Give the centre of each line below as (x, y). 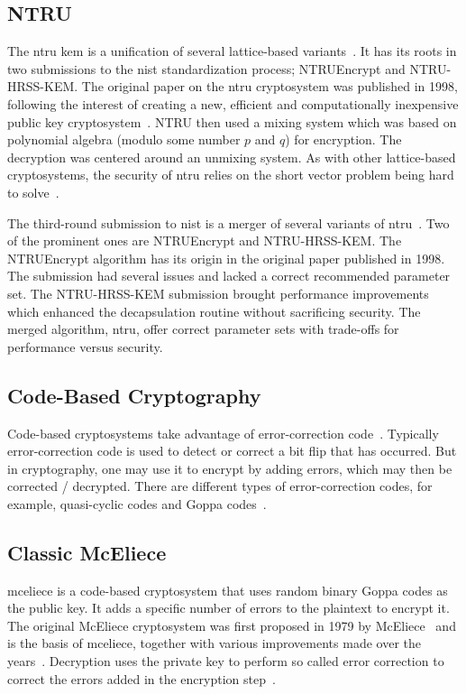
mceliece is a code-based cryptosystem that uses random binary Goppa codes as (228, 590)
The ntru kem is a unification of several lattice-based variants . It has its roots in (232, 51)
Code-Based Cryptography (134, 395)
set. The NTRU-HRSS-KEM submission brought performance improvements (218, 293)
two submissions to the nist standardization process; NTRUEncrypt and (206, 68)
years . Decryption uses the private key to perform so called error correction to (226, 661)
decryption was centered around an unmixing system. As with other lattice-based (232, 157)
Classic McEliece (87, 552)
